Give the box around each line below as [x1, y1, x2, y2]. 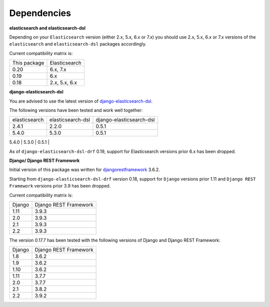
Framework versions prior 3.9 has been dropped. [9, 183, 111, 189]
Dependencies [9, 7, 71, 18]
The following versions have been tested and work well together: [9, 107, 143, 113]
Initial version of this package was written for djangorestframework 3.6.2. [9, 166, 160, 172]
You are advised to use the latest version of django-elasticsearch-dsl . [9, 98, 153, 104]
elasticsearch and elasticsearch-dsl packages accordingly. [9, 41, 147, 47]
